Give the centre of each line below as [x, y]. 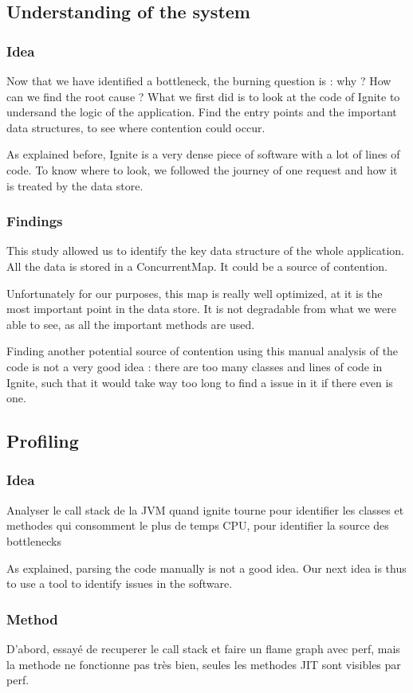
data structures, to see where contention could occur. [136, 127]
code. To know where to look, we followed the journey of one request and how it [202, 169]
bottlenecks [34, 540]
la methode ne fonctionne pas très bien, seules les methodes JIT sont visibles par [204, 664]
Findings [35, 221]
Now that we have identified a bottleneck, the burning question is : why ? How [199, 80]
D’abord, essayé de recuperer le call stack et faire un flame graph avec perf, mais [203, 648]
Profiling [43, 441]
